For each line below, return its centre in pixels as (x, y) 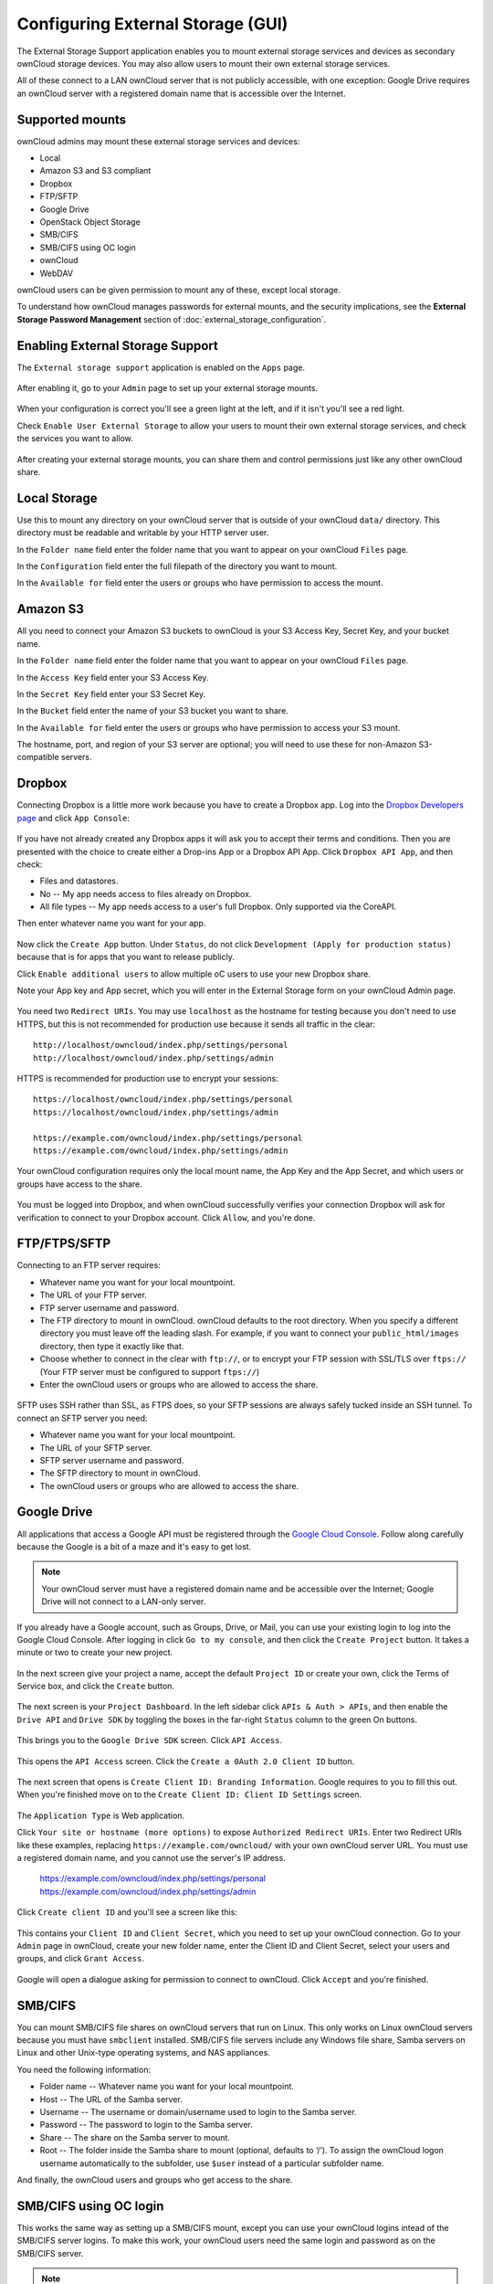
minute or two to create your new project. (95, 1653)
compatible (38, 757)
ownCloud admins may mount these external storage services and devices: (158, 141)
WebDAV (56, 273)
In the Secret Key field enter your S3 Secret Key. (111, 693)
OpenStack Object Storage (90, 222)
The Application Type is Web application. (101, 1815)
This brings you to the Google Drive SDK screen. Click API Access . (150, 1740)
